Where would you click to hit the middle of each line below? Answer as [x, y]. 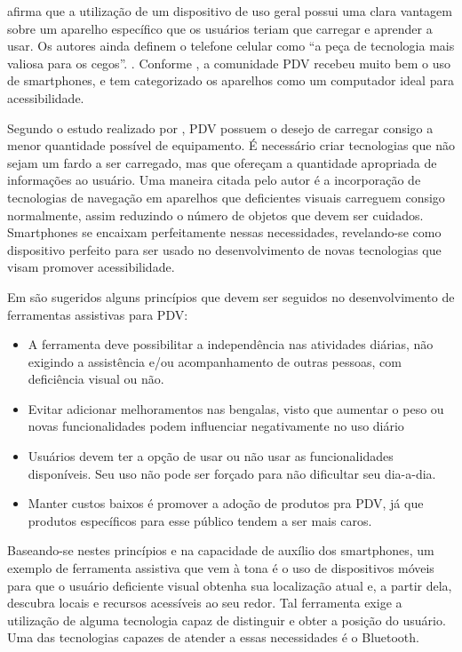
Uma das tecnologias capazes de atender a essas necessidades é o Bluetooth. [213, 637]
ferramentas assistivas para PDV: [98, 314]
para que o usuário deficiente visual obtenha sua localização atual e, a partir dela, [230, 585]
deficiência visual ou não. [96, 379]
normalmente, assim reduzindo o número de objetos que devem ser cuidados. [215, 215]
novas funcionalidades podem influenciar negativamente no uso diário [216, 426]
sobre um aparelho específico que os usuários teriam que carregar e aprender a [220, 28]
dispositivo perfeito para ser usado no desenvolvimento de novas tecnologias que [224, 249]
